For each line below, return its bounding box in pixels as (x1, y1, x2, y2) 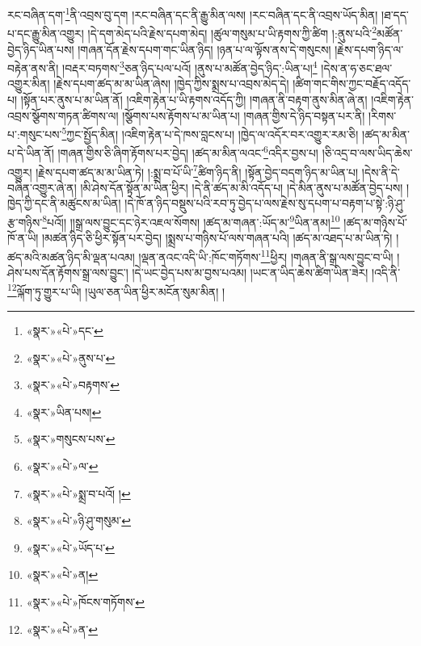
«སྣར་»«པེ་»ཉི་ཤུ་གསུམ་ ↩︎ (26, 512, 132, 529)
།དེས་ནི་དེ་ (361, 163, 400, 180)
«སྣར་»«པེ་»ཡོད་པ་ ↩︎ (26, 539, 115, 556)
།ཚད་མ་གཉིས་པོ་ (343, 213, 407, 230)
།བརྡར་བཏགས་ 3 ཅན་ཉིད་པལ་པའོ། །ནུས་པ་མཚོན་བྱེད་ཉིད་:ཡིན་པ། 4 (62, 57, 318, 76)
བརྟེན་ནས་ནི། (7, 59, 59, 76)
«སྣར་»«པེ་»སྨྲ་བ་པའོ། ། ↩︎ (26, 484, 131, 501)
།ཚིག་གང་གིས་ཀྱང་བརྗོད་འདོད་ (293, 75, 411, 92)
